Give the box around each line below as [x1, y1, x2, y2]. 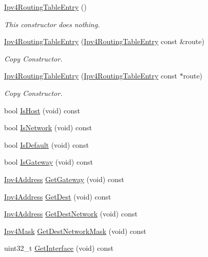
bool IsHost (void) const [4, 105, 81, 115]
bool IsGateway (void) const [4, 156, 93, 167]
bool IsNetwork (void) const [4, 122, 92, 133]
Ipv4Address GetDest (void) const [4, 191, 111, 202]
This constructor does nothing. [4, 18, 100, 29]
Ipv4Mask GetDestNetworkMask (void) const [4, 225, 146, 236]
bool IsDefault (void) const [4, 139, 89, 150]
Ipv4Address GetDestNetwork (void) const [4, 208, 138, 219]
